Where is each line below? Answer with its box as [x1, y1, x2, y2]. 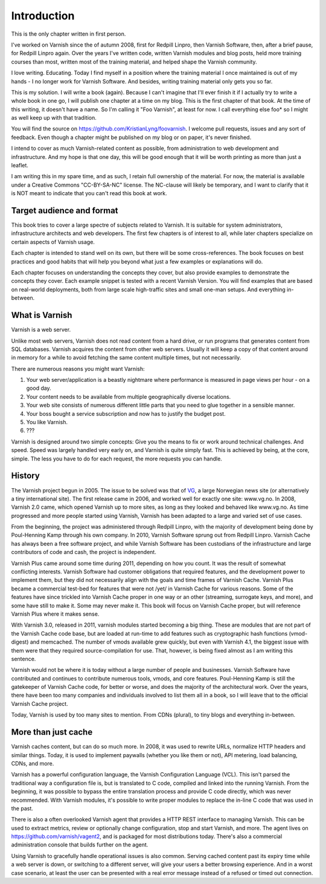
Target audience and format [11, 205, 118, 216]
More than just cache [11, 727, 93, 737]
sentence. [11, 655, 36, 662]
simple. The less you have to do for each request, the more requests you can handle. [11, 455, 223, 462]
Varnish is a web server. [11, 326, 71, 334]
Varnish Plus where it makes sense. [11, 610, 100, 618]
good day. [26, 384, 51, 392]
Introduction [11, 9, 75, 22]
